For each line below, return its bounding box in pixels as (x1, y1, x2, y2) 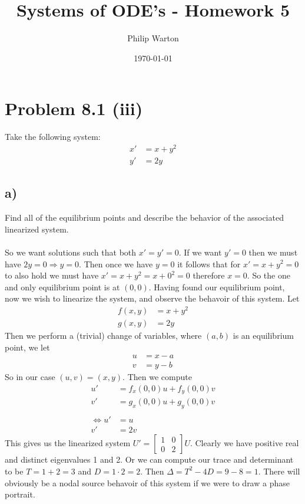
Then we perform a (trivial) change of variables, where (5, 329, 202, 342)
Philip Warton (127, 32, 179, 44)
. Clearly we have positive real (190, 437, 299, 449)
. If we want (178, 246, 222, 258)
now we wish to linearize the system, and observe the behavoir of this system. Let (5, 292, 300, 305)
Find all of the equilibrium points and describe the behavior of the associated (5, 211, 284, 224)
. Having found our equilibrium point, (148, 280, 285, 293)
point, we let (5, 341, 50, 353)
